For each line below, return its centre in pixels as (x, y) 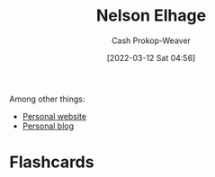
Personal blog (48, 126)
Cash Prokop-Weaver (151, 40)
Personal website (54, 116)
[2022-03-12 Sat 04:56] (151, 58)
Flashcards (52, 162)
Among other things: (47, 99)
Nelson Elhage (151, 16)
